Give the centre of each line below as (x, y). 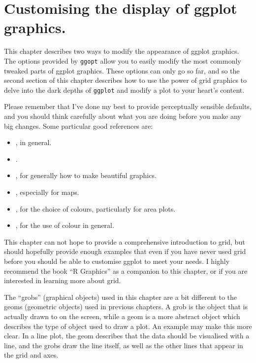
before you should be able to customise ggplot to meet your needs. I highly (117, 261)
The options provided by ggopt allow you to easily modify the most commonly (123, 60)
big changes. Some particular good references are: (79, 126)
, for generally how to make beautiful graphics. (86, 175)
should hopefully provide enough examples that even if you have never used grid (125, 251)
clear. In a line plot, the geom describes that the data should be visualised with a (127, 336)
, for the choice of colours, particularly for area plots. (96, 208)
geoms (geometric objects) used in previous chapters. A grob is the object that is (126, 307)
